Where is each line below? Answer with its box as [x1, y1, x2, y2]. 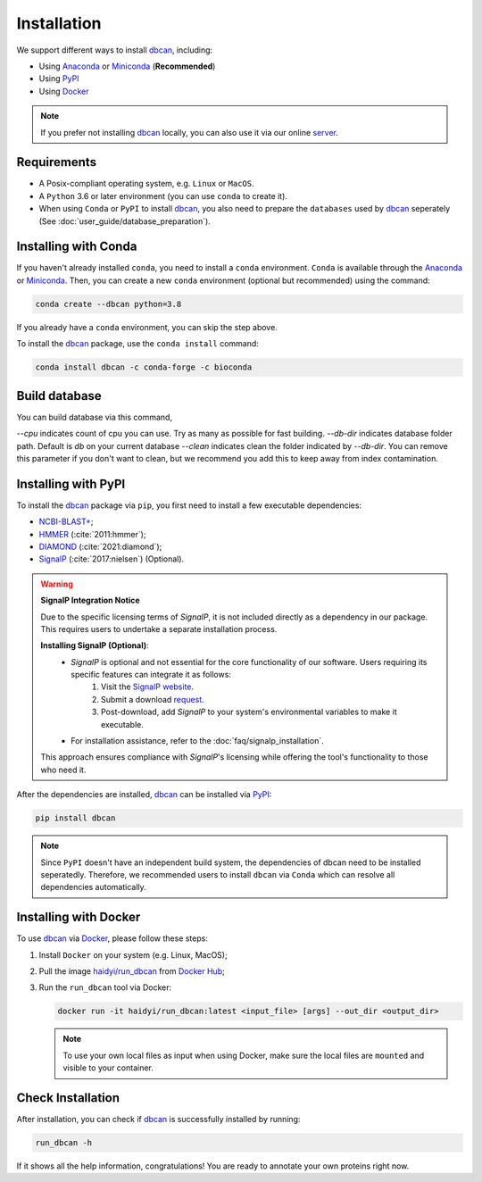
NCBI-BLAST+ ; [38, 516, 94, 527]
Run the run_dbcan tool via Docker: [38, 982, 172, 993]
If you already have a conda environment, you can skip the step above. [16, 321, 278, 332]
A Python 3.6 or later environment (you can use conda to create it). [38, 190, 287, 201]
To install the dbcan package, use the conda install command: [16, 338, 259, 349]
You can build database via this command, [16, 412, 173, 422]
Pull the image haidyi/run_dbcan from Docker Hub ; [38, 966, 225, 977]
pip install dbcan [35, 813, 116, 823]
